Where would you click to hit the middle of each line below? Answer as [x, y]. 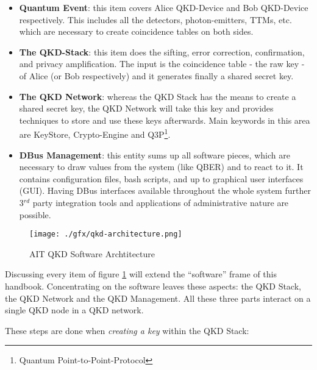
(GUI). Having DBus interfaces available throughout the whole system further [165, 190]
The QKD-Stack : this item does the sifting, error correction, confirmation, [162, 52]
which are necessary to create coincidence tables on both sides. [136, 31]
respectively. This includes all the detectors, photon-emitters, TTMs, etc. [155, 19]
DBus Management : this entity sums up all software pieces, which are [155, 155]
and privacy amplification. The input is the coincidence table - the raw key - [162, 64]
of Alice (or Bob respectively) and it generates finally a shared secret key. [156, 75]
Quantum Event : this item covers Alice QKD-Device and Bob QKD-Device [164, 7]
